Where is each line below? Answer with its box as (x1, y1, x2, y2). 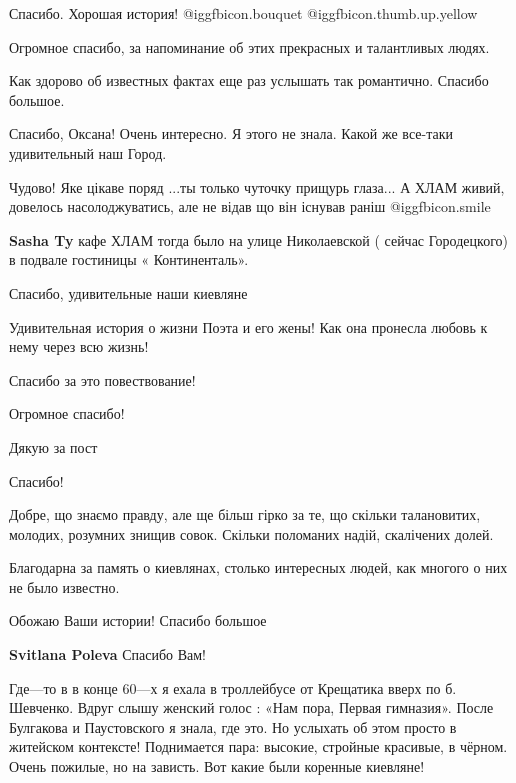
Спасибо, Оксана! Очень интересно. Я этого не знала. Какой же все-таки (9, 123, 453, 144)
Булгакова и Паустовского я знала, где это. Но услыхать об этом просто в (9, 716, 457, 737)
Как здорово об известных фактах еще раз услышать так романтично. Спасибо (9, 70, 489, 91)
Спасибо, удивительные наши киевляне (9, 282, 248, 303)
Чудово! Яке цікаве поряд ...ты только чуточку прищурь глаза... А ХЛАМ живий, (9, 176, 505, 197)
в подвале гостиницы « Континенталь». (9, 249, 249, 270)
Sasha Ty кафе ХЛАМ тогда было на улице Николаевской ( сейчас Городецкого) (9, 229, 508, 250)
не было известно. (9, 576, 120, 597)
